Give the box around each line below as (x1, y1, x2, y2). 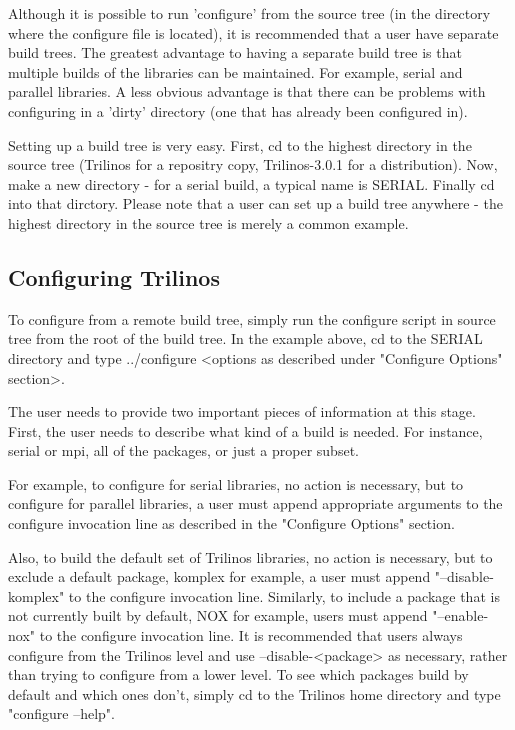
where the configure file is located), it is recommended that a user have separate (8, 22, 499, 43)
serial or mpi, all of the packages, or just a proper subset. (8, 440, 359, 461)
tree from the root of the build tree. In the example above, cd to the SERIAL (8, 328, 483, 349)
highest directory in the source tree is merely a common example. (8, 212, 409, 233)
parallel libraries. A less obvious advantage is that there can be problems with (8, 81, 486, 102)
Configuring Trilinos (8, 261, 220, 292)
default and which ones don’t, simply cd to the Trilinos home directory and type (8, 683, 501, 704)
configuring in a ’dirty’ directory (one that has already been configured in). (8, 100, 468, 121)
